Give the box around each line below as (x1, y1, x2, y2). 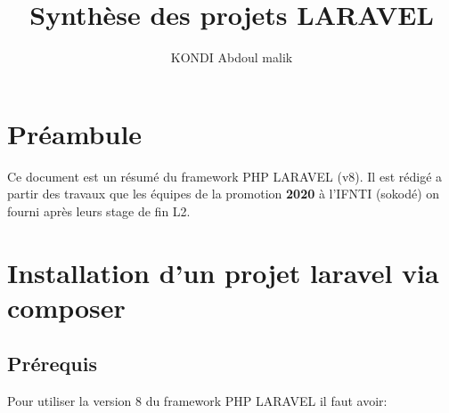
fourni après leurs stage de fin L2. (7, 201, 191, 220)
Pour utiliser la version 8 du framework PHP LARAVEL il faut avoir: (7, 392, 388, 410)
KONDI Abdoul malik (170, 48, 293, 67)
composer (7, 288, 126, 325)
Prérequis (7, 350, 97, 377)
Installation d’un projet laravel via (7, 254, 439, 290)
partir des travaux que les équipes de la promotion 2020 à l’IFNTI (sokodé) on (7, 184, 440, 203)
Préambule (7, 115, 143, 151)
